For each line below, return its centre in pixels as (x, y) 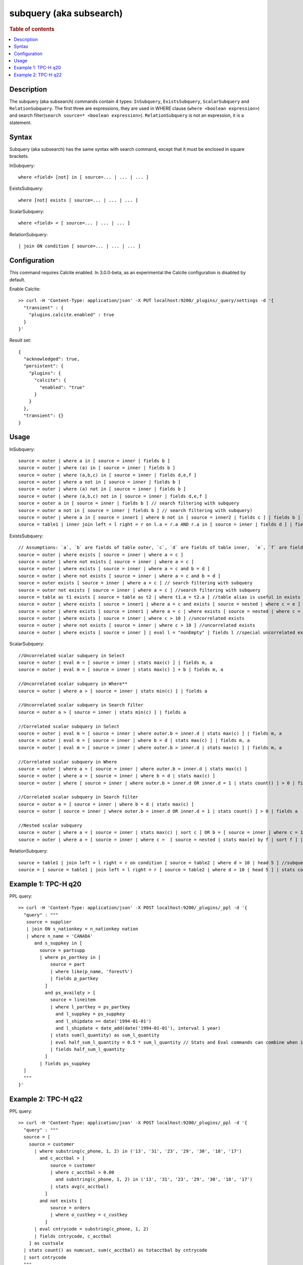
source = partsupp (62, 950)
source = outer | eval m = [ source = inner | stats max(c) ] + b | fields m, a (121, 670)
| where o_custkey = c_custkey (89, 1215)
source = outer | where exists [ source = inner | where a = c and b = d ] (114, 569)
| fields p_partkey (74, 979)
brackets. (19, 156)
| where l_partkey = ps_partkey (90, 1007)
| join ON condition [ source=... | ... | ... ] (80, 246)
